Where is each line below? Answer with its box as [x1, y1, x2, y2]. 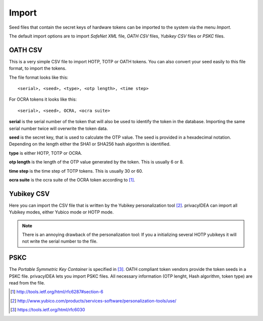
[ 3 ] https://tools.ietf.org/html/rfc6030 [10, 307, 85, 313]
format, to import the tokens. [9, 66, 67, 71]
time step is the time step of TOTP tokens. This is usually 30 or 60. [9, 168, 143, 174]
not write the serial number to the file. [22, 238, 98, 244]
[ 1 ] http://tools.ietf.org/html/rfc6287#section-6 [10, 289, 103, 295]
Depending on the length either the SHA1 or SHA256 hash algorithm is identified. [9, 141, 171, 147]
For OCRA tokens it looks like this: [9, 96, 77, 102]
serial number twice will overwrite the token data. [9, 125, 108, 131]
